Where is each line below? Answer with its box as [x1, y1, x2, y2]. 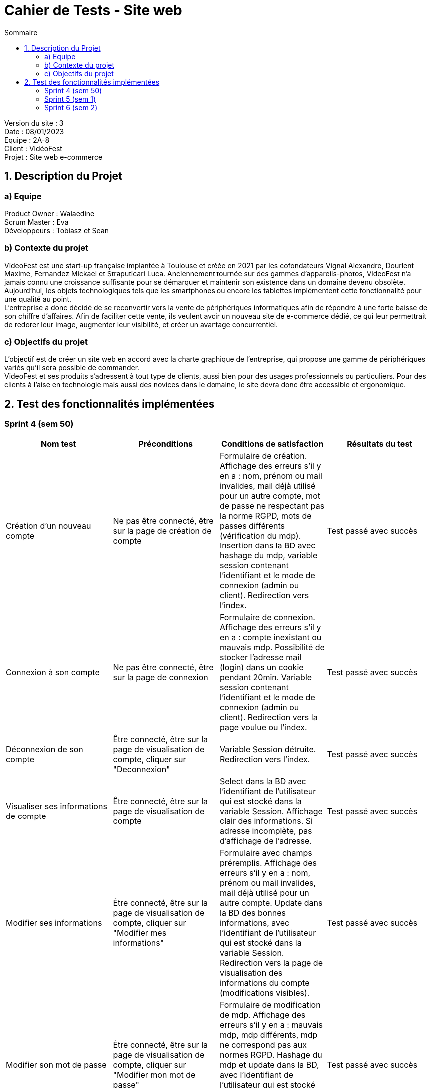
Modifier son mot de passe [6, 1059, 107, 1070]
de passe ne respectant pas [220, 500, 325, 511]
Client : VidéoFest [4, 144, 62, 153]
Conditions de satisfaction [221, 438, 324, 449]
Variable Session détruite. [220, 744, 316, 754]
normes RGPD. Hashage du [220, 1049, 322, 1060]
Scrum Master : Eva [4, 217, 69, 226]
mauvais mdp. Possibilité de [220, 642, 325, 652]
